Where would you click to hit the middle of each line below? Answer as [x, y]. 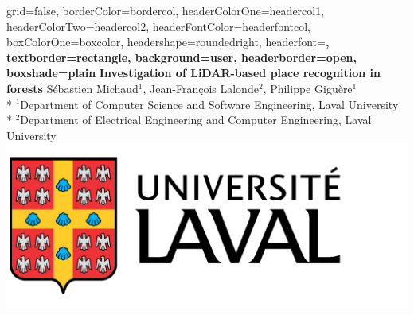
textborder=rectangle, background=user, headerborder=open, [182, 57]
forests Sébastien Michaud [72, 88]
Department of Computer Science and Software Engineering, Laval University [209, 104]
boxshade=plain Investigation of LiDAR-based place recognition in [193, 73]
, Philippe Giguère [308, 88]
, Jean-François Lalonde [201, 88]
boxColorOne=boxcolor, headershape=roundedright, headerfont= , [168, 42]
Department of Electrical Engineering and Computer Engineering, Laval [196, 120]
